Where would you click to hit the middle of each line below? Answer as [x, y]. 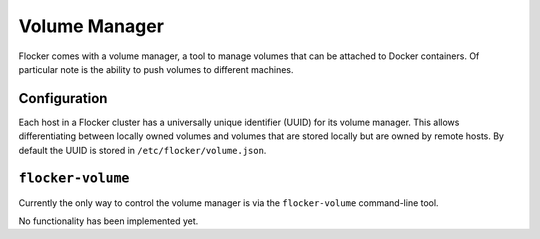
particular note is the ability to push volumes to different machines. [156, 69]
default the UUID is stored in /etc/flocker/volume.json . [142, 150]
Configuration [63, 98]
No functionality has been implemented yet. [108, 221]
